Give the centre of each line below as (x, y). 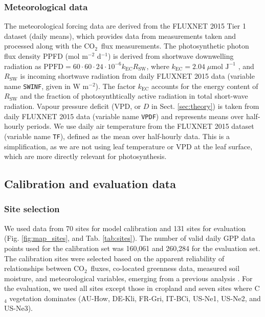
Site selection (32, 209)
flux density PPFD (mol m (46, 56)
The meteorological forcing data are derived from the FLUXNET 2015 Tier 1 (125, 26)
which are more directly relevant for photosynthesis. (85, 156)
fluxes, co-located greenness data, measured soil (165, 268)
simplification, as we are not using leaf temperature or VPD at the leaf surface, (128, 146)
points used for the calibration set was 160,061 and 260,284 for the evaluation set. (132, 248)
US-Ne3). (18, 308)
